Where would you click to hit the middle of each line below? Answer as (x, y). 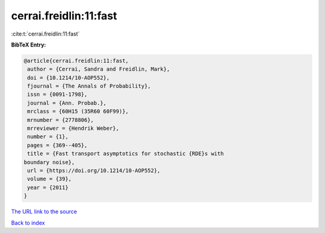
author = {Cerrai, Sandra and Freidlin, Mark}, (99, 69)
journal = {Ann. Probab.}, (67, 103)
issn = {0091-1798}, (57, 94)
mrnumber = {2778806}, (61, 120)
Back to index (28, 223)
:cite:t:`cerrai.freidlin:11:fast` (45, 34)
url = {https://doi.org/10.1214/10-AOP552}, (94, 171)
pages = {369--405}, (57, 145)
